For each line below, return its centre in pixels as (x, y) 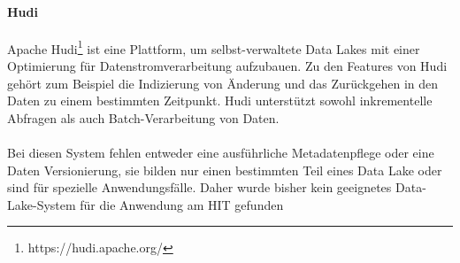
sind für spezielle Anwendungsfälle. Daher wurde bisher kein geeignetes (199, 187)
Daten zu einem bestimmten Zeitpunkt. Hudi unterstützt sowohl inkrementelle (220, 101)
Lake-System (42, 204)
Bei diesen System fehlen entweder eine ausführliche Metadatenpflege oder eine (221, 153)
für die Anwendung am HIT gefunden (182, 204)
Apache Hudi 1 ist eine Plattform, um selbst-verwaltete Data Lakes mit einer (214, 47)
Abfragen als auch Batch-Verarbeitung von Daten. (143, 117)
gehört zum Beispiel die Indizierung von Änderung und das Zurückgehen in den (223, 83)
